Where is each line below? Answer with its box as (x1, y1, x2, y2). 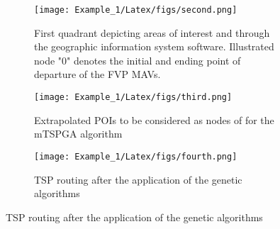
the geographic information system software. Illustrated (34, 39, 274, 54)
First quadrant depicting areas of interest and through (34, 25, 270, 40)
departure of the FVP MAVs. (34, 67, 161, 82)
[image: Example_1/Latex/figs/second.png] (34, 5, 237, 15)
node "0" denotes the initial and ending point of (34, 52, 241, 67)
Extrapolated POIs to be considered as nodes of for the (34, 112, 274, 127)
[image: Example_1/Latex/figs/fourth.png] (34, 151, 237, 162)
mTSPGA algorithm (34, 126, 123, 141)
